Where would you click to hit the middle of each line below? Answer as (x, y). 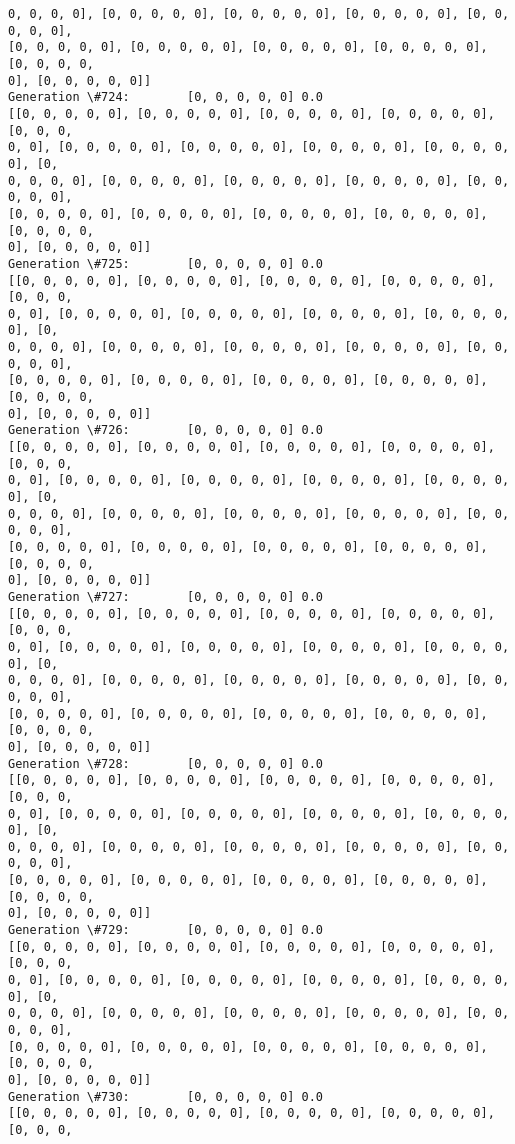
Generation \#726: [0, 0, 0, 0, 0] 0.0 (165, 430)
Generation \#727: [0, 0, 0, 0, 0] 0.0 (165, 596)
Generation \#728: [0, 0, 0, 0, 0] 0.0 (165, 763)
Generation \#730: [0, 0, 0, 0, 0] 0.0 (165, 1096)
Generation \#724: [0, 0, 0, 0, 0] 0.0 (165, 97)
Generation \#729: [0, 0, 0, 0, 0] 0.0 (165, 930)
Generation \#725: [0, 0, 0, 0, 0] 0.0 (165, 263)
